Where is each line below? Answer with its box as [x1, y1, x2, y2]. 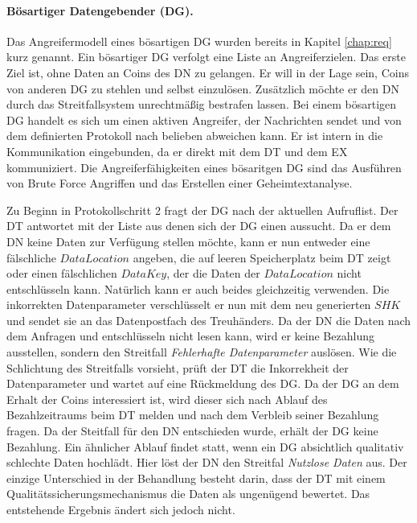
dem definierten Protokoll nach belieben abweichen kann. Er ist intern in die [6, 127, 383, 144]
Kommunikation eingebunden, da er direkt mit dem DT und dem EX [6, 142, 348, 159]
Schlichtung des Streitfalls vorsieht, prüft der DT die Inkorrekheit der [6, 359, 349, 376]
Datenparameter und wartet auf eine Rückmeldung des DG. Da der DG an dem [6, 375, 399, 392]
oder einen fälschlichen [6, 265, 117, 282]
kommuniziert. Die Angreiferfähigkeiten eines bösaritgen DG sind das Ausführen [6, 159, 402, 175]
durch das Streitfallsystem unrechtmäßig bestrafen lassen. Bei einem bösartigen [6, 96, 397, 113]
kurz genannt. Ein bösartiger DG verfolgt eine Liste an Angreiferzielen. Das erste [6, 48, 406, 65]
